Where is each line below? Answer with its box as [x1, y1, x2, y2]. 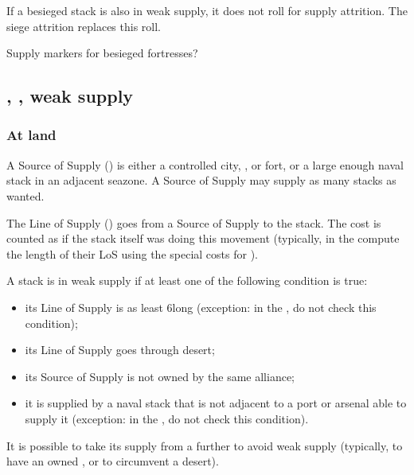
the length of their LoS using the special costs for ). [6, 245, 258, 262]
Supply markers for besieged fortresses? [6, 45, 198, 61]
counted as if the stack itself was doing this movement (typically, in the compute [6, 230, 400, 247]
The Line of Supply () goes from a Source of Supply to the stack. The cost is [6, 214, 381, 231]
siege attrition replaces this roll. [6, 18, 162, 34]
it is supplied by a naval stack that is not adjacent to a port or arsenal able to [25, 395, 407, 411]
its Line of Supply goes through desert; [25, 341, 215, 358]
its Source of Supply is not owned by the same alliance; [25, 368, 295, 384]
